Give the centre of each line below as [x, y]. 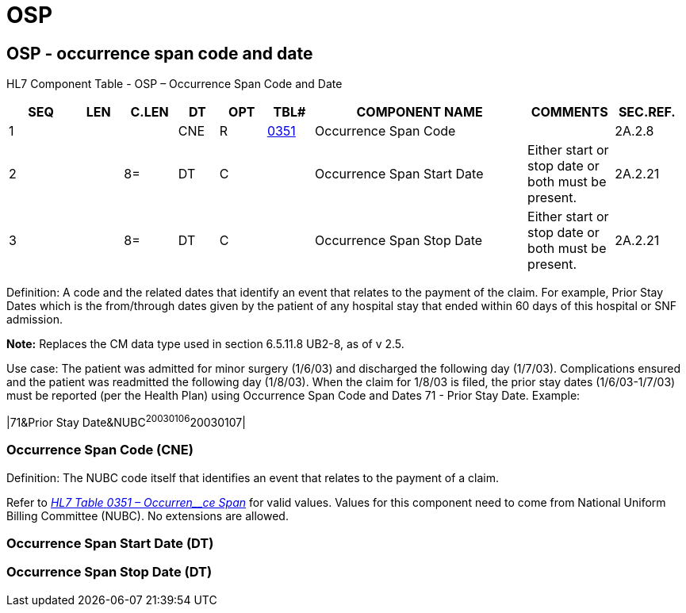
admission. [34, 320]
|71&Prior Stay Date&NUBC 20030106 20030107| [126, 421]
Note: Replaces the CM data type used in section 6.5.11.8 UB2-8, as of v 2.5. [205, 344]
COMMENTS [569, 112]
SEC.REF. [647, 112]
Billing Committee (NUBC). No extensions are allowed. [148, 515]
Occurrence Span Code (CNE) [100, 450]
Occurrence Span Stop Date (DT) [109, 572]
